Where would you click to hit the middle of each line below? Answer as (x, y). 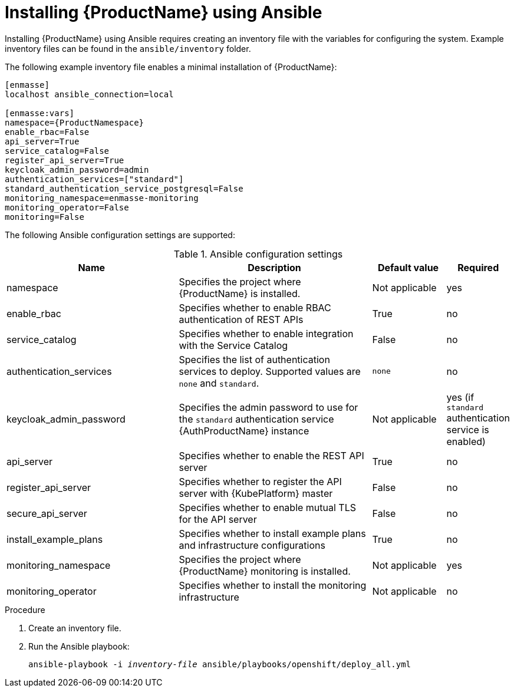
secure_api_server (47, 513)
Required (478, 267)
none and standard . (219, 383)
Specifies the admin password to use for (268, 408)
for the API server (218, 519)
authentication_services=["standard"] (94, 179)
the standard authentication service (256, 419)
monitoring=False (45, 217)
